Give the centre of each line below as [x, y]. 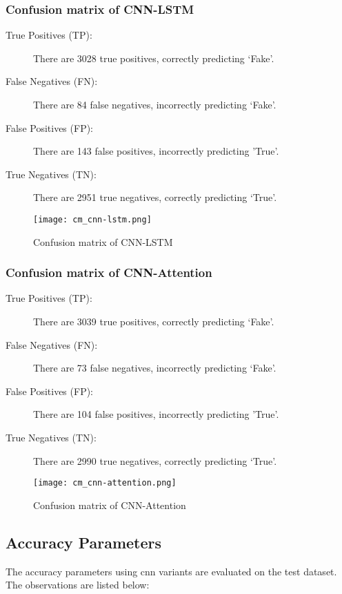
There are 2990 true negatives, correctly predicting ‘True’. [155, 460]
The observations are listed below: [78, 585]
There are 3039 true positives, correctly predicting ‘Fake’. [154, 322]
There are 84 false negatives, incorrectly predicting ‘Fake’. [155, 104]
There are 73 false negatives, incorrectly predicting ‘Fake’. [155, 368]
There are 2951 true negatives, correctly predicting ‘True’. [155, 197]
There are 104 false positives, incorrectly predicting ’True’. [156, 414]
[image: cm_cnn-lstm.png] [92, 219]
